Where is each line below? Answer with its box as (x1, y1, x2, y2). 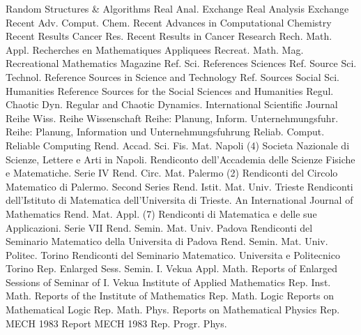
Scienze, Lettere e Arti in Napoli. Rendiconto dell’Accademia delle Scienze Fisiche (6, 151, 355, 166)
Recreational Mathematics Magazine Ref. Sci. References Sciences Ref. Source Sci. (6, 56, 357, 70)
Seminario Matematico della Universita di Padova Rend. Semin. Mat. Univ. (6, 234, 328, 248)
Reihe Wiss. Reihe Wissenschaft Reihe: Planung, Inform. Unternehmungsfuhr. (6, 110, 339, 125)
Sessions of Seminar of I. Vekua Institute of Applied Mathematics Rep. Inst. (6, 274, 331, 289)
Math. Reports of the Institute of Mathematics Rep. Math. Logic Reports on (6, 288, 334, 303)
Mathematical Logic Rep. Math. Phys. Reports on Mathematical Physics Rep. (6, 302, 340, 317)
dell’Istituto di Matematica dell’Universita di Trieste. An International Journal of (6, 193, 353, 207)
